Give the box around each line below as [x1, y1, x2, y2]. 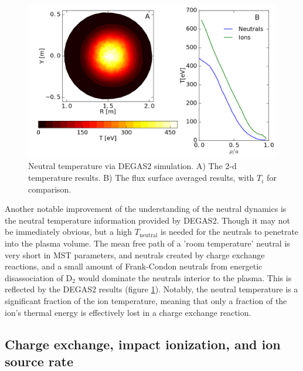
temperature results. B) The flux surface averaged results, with [28, 171, 254, 184]
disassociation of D [5, 271, 73, 284]
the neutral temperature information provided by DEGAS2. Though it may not [5, 214, 290, 226]
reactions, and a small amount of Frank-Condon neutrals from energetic [5, 260, 263, 272]
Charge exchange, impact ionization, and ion [5, 335, 281, 353]
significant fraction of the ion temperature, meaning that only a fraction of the [5, 294, 287, 306]
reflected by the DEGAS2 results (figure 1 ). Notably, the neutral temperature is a [5, 283, 298, 295]
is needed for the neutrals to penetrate [160, 225, 299, 238]
